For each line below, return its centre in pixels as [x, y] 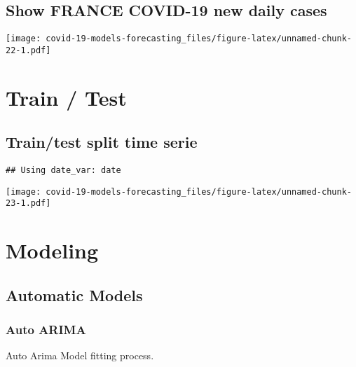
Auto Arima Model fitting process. [80, 355]
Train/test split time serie [102, 142]
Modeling [52, 250]
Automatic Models [74, 295]
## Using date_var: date [63, 171]
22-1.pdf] [28, 50]
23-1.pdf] [28, 203]
